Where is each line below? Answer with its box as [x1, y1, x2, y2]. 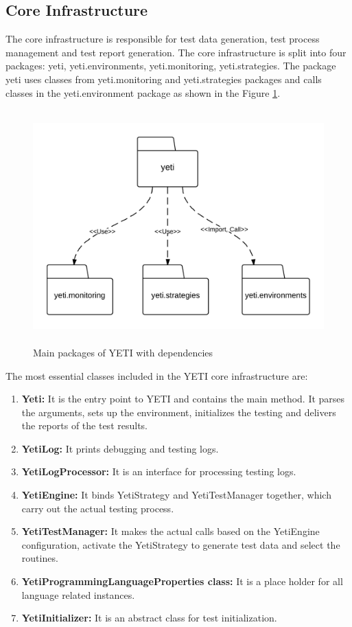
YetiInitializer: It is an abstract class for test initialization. [21, 611, 277, 625]
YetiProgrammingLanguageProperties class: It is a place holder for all [21, 574, 343, 589]
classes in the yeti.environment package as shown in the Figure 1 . [5, 85, 281, 100]
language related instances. [21, 587, 135, 602]
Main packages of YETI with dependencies [33, 345, 213, 359]
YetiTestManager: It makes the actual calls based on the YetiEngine [21, 524, 320, 538]
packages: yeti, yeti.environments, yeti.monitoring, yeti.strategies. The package [5, 58, 336, 73]
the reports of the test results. [21, 418, 148, 433]
